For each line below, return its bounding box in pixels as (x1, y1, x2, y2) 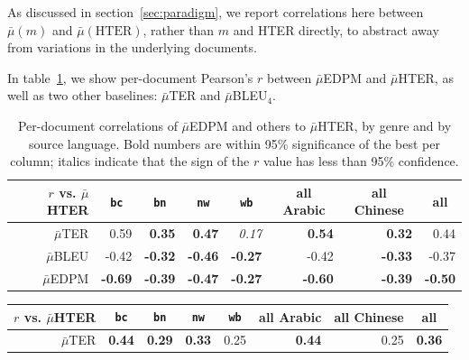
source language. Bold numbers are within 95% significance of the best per (28, 134, 441, 152)
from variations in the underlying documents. (7, 38, 257, 57)
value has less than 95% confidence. (262, 152, 459, 171)
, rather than (143, 20, 215, 39)
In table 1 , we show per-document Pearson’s (7, 68, 253, 87)
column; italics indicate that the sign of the (10, 152, 250, 171)
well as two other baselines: (7, 86, 158, 105)
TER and (169, 86, 221, 105)
